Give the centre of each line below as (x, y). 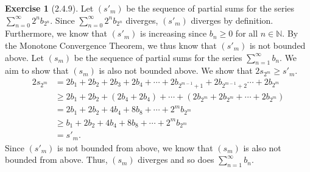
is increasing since (174, 33)
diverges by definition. (232, 20)
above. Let (24, 57)
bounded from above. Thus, (56, 159)
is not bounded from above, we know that (135, 147)
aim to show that (37, 70)
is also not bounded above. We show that (176, 70)
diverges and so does (176, 159)
